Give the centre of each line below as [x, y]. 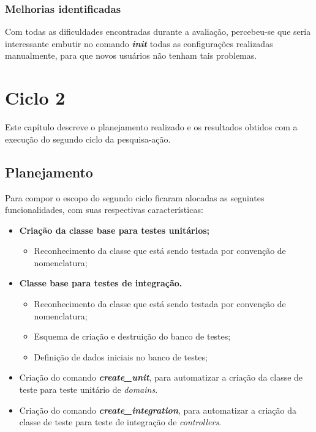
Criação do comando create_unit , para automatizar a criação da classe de [161, 377]
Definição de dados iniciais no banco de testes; [121, 356]
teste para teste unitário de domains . [88, 389]
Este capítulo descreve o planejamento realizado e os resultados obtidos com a [151, 127]
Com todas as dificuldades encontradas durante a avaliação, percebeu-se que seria [158, 32]
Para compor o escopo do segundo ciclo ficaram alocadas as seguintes [135, 197]
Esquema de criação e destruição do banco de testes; [132, 336]
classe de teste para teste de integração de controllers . [120, 422]
